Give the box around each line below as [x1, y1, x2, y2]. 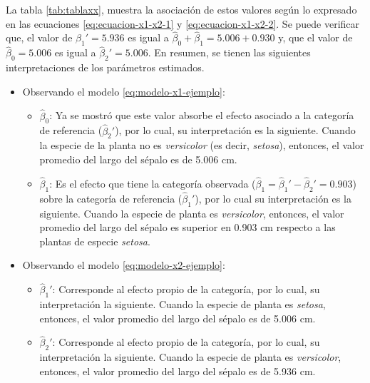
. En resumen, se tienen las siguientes [148, 45, 311, 60]
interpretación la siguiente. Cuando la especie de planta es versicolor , [39, 349, 341, 364]
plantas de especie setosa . [39, 233, 150, 248]
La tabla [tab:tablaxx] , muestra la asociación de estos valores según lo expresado [6, 2, 357, 16]
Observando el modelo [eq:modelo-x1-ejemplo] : [22, 83, 225, 98]
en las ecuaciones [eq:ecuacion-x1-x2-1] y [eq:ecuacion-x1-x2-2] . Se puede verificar [6, 16, 360, 31]
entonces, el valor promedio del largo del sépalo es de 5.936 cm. [39, 363, 316, 378]
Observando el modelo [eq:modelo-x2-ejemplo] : [22, 257, 225, 272]
